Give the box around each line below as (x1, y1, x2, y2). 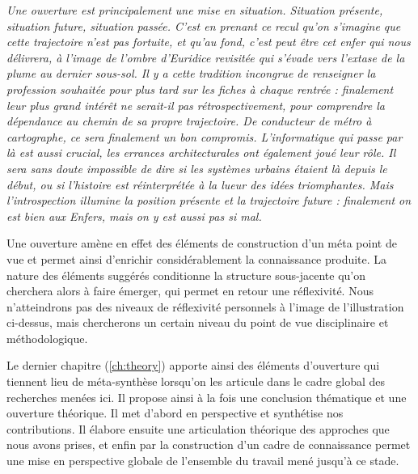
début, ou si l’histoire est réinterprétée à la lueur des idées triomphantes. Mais (6, 176, 394, 193)
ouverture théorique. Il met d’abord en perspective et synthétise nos (6, 404, 344, 421)
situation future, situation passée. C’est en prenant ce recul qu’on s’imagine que (6, 17, 401, 34)
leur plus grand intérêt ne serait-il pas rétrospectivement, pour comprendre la (6, 96, 385, 113)
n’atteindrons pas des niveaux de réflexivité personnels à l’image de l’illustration (6, 298, 404, 315)
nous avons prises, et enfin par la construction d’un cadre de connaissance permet (6, 436, 411, 453)
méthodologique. (6, 329, 88, 346)
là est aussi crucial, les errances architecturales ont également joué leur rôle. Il (6, 144, 396, 161)
